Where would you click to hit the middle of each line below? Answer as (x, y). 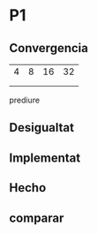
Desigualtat (42, 128)
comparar (37, 218)
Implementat (45, 158)
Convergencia (48, 48)
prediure (25, 100)
